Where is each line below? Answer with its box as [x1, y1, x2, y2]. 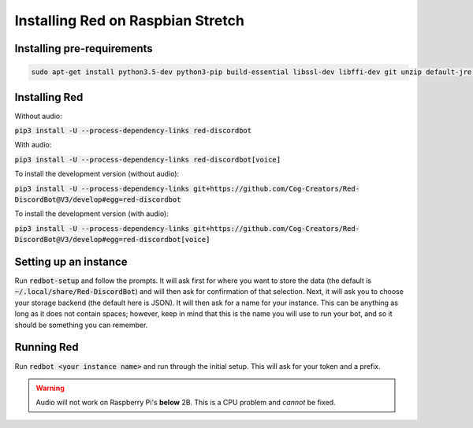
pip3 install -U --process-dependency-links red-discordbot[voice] [14, 154, 281, 164]
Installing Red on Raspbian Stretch [14, 12, 244, 29]
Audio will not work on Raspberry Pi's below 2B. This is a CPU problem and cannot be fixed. [35, 398, 336, 408]
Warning [35, 383, 65, 393]
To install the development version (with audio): [14, 209, 169, 218]
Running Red [14, 341, 79, 354]
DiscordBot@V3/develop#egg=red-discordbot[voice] [14, 235, 210, 244]
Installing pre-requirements [14, 42, 153, 55]
